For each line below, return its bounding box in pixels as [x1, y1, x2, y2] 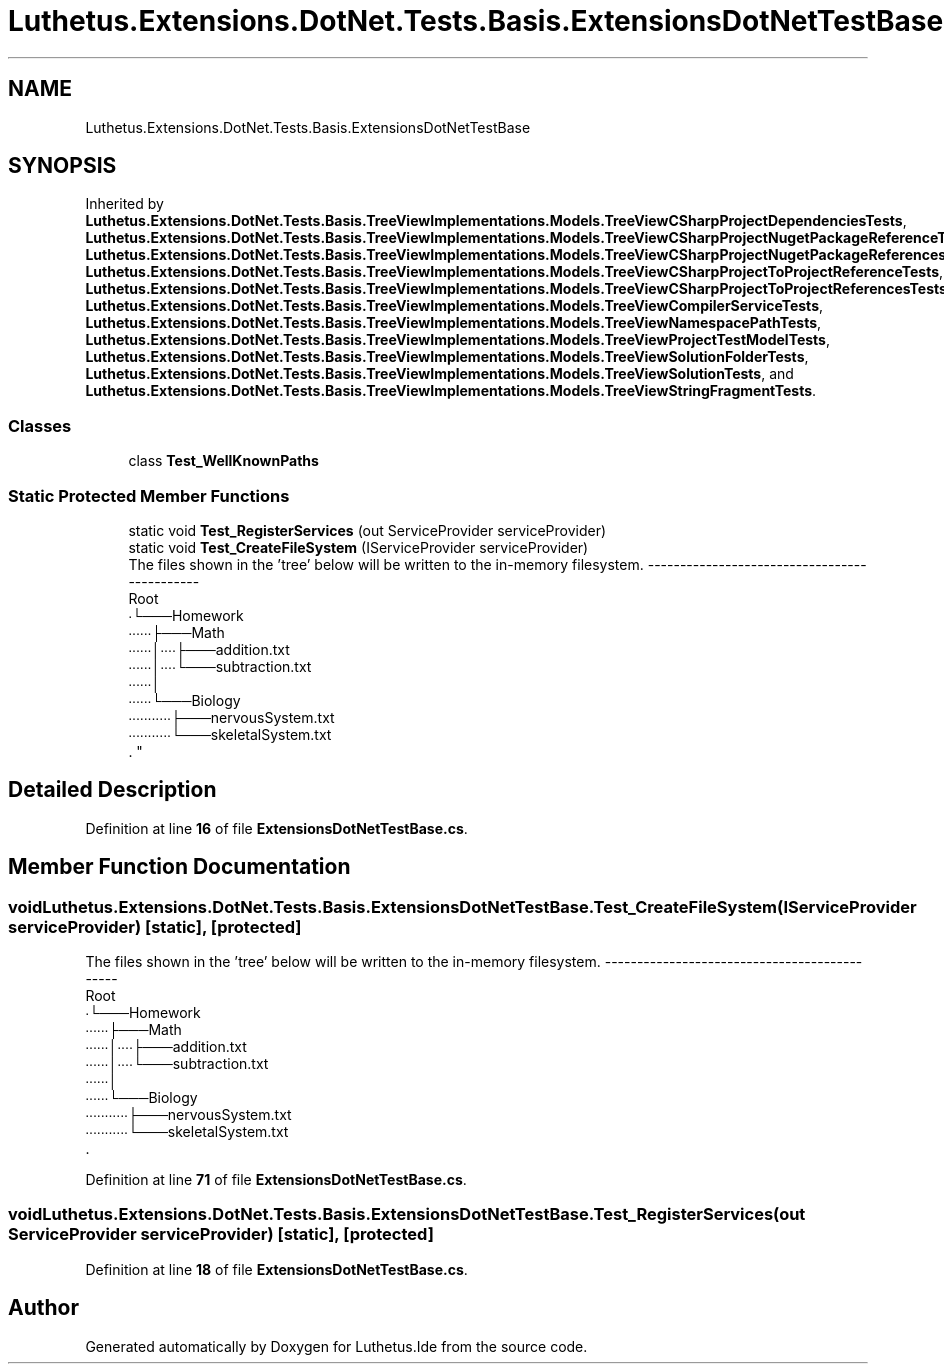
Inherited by [85, 195, 164, 213]
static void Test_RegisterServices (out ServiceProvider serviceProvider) [128, 521, 607, 539]
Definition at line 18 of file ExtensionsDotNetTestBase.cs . [85, 1260, 468, 1278]
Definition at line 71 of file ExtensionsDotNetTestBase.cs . [85, 1171, 467, 1188]
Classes [8, 415, 72, 436]
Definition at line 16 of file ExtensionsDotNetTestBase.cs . [85, 819, 468, 837]
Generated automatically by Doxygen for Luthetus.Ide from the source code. [85, 1337, 588, 1355]
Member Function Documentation [8, 854, 351, 880]
